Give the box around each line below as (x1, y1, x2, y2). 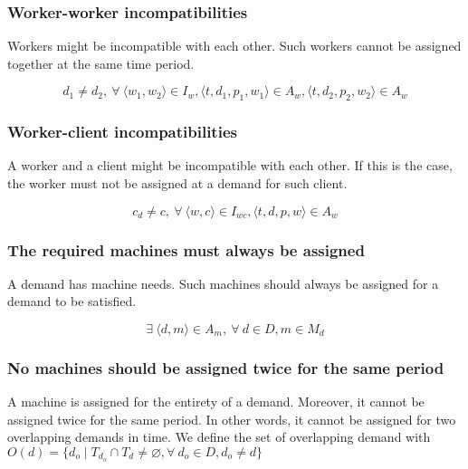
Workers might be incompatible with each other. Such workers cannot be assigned (7, 36, 462, 55)
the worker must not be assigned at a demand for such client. (7, 174, 348, 193)
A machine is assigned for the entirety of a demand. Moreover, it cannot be (7, 392, 425, 411)
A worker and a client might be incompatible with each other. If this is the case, (7, 156, 453, 175)
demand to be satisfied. (7, 292, 137, 311)
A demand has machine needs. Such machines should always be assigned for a (7, 273, 439, 292)
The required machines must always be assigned (7, 238, 365, 261)
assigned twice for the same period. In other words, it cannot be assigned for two (7, 409, 456, 428)
